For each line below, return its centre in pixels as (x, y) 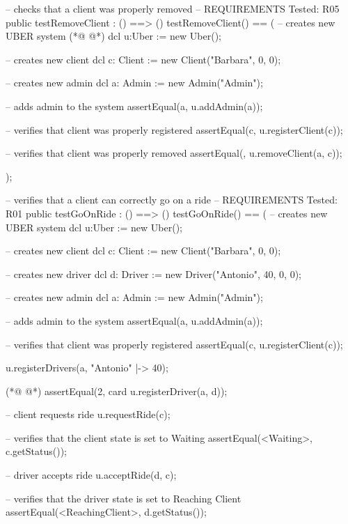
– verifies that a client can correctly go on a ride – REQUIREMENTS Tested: (172, 200)
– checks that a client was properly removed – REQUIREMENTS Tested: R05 (173, 8)
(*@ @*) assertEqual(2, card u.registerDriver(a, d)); (117, 391)
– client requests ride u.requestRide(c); (88, 414)
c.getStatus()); (36, 451)
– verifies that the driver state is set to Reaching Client (124, 498)
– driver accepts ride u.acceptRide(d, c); (91, 475)
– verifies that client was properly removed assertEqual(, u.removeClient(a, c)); (174, 153)
